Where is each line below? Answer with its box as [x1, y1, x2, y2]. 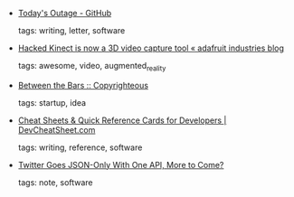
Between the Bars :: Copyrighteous [17, 80, 149, 90]
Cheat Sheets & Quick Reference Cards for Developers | [17, 115, 227, 126]
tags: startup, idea [17, 97, 87, 108]
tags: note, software [17, 176, 93, 188]
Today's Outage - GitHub [17, 8, 111, 18]
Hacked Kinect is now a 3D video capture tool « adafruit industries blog [17, 42, 285, 53]
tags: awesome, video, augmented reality [17, 61, 166, 73]
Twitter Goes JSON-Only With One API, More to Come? [17, 159, 224, 170]
